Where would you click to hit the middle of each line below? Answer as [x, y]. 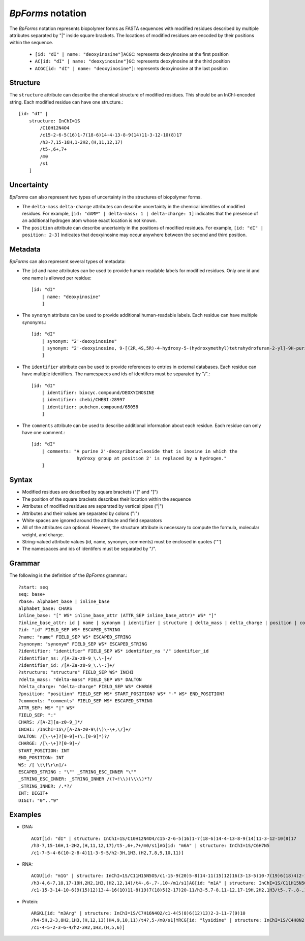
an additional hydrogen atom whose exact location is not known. [89, 220]
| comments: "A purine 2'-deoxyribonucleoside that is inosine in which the [140, 451]
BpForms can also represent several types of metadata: [68, 262]
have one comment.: [44, 432]
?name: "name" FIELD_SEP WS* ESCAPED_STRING [75, 637]
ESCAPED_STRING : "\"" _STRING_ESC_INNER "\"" [78, 772]
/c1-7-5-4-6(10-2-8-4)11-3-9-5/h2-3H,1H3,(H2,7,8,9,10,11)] [108, 853]
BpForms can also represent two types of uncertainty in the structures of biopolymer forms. [105, 197]
